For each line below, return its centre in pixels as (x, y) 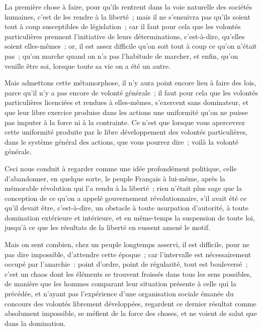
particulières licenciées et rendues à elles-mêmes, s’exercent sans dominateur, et (127, 102)
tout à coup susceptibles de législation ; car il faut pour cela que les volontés (123, 26)
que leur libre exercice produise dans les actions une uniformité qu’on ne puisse (126, 112)
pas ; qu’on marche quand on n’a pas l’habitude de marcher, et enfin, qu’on (121, 56)
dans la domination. (35, 323)
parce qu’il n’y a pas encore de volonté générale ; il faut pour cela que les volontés (131, 92)
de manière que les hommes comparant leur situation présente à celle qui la (120, 284)
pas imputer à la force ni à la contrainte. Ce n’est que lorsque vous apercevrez (125, 122)
